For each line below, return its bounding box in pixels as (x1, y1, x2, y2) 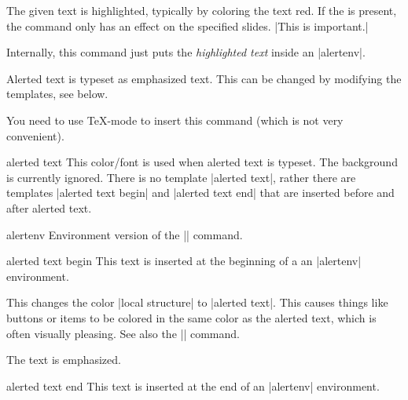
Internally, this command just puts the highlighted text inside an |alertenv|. (6, 44, 366, 60)
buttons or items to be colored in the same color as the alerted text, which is (6, 309, 377, 325)
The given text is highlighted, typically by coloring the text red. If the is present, (6, 2, 397, 18)
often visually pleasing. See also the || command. (6, 325, 240, 341)
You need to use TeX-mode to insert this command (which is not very (6, 111, 344, 128)
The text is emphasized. (6, 351, 121, 368)
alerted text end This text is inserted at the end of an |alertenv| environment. (6, 377, 380, 394)
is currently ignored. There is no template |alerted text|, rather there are (6, 169, 356, 185)
